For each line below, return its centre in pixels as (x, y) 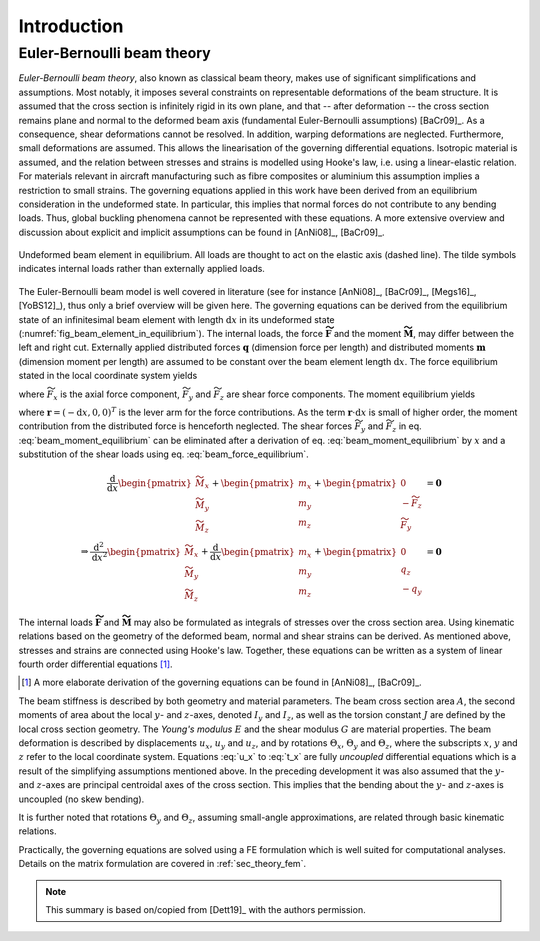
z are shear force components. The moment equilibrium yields (347, 395)
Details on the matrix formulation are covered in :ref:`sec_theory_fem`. (162, 864)
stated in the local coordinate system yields (108, 376)
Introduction (71, 26)
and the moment (367, 334)
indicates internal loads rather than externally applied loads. (141, 269)
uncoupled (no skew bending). (81, 799)
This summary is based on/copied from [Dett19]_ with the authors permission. (205, 909)
